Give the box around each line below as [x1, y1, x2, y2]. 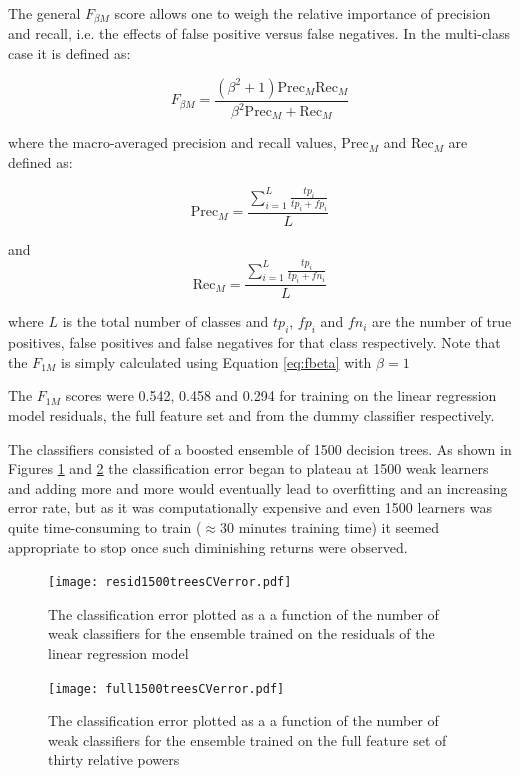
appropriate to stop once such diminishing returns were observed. [8, 536, 408, 557]
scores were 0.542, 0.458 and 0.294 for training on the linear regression [65, 385, 497, 406]
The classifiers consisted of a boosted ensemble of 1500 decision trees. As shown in [8, 438, 512, 459]
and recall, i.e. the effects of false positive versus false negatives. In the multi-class [8, 23, 510, 44]
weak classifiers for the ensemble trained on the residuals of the [48, 623, 435, 644]
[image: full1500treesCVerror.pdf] [48, 681, 285, 696]
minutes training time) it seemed [238, 516, 440, 537]
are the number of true [371, 311, 512, 332]
